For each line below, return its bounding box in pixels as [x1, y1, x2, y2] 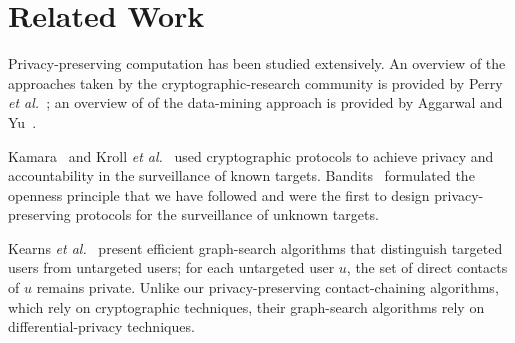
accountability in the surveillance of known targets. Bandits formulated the [8, 165, 475, 186]
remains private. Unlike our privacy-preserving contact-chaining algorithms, [36, 277, 499, 298]
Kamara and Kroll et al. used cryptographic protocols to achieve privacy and [8, 145, 494, 166]
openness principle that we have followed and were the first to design [8, 184, 430, 205]
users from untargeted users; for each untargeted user [8, 257, 335, 278]
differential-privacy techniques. [8, 316, 195, 337]
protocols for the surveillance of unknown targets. [75, 204, 379, 225]
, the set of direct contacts [346, 257, 508, 278]
